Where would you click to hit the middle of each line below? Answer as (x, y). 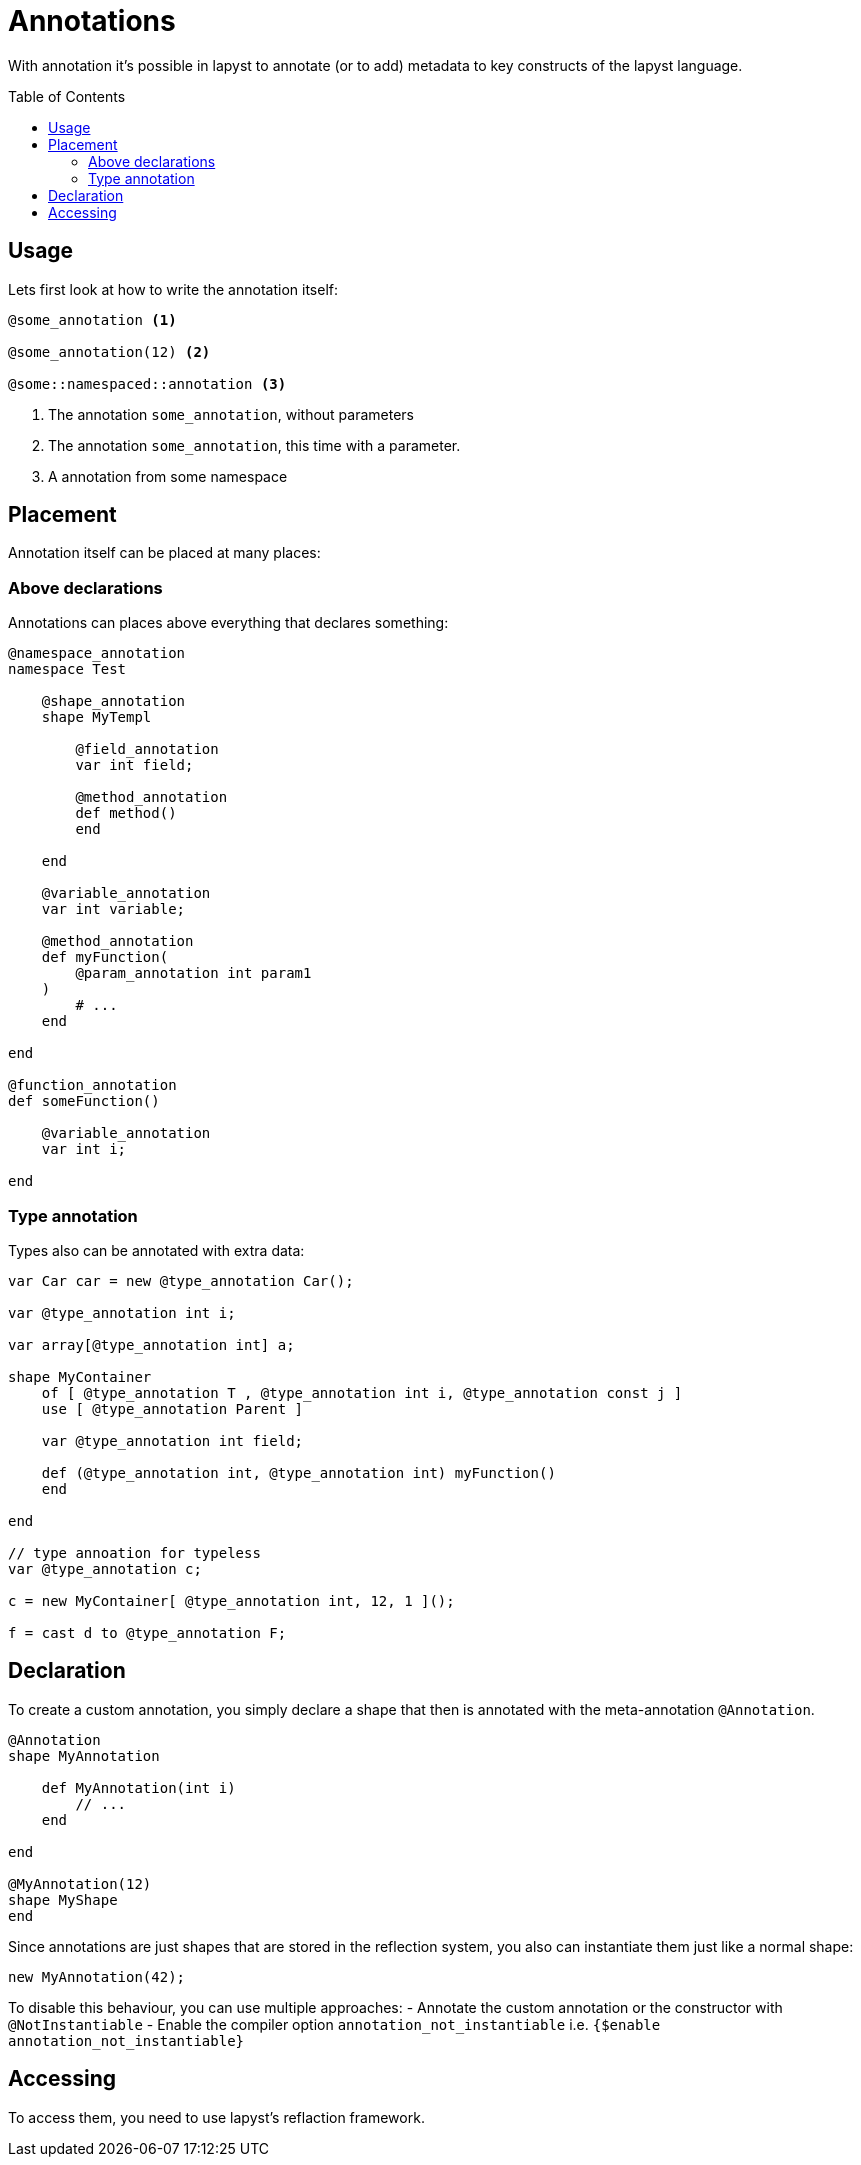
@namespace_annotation (97, 653)
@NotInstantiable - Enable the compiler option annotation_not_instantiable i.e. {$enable (334, 2024)
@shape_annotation (113, 701)
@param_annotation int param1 (193, 973)
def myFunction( (105, 957)
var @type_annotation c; (105, 1568)
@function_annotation (92, 1085)
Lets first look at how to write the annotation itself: (173, 289)
